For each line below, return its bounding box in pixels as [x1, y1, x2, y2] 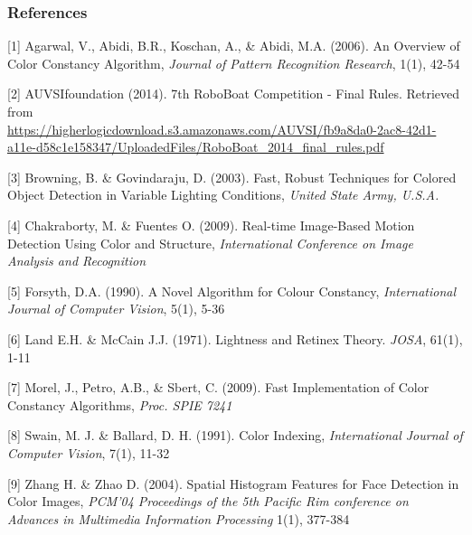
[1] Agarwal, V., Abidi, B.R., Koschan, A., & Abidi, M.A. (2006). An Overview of [7, 36, 460, 55]
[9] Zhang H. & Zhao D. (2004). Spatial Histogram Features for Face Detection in [7, 474, 459, 493]
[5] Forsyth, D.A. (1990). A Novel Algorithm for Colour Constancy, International [7, 281, 457, 300]
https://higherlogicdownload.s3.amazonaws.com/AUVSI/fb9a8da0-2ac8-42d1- [7, 119, 437, 138]
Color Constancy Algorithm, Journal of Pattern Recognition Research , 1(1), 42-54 [7, 53, 460, 72]
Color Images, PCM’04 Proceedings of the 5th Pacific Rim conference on [7, 492, 409, 511]
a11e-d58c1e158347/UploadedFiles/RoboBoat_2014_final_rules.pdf [7, 137, 384, 156]
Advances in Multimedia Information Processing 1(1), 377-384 [7, 509, 350, 528]
